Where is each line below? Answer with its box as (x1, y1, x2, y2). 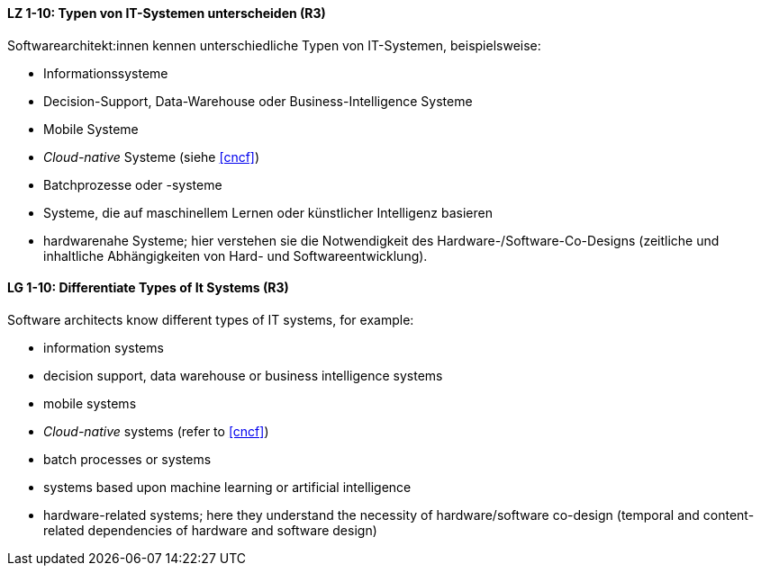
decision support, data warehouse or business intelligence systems (43, 367, 443, 383)
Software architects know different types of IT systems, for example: (7, 311, 414, 327)
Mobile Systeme (43, 121, 139, 137)
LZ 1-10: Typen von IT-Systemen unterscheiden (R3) (7, 5, 326, 21)
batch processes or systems (43, 451, 212, 467)
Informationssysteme (43, 65, 168, 81)
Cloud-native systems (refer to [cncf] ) (43, 423, 269, 439)
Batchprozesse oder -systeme (43, 176, 222, 192)
